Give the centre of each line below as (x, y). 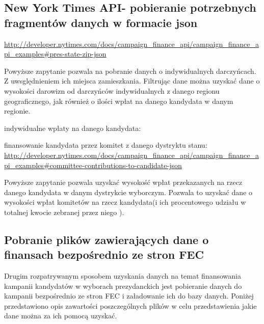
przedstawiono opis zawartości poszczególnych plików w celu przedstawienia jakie (130, 305)
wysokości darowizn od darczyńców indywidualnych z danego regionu (112, 90)
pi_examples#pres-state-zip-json (55, 54)
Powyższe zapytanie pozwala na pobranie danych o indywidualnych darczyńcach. (130, 71)
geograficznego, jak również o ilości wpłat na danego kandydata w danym (119, 101)
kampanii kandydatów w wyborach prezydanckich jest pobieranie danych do (123, 286)
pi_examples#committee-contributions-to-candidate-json (93, 165)
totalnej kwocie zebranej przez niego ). (64, 212)
